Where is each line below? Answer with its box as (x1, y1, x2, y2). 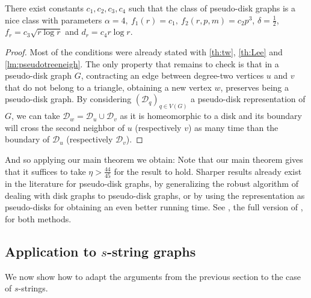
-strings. (18, 282, 48, 294)
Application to (5, 242, 97, 260)
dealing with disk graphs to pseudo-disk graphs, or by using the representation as (5, 189, 305, 201)
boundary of (5, 133, 50, 145)
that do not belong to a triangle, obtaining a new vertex (5, 81, 212, 93)
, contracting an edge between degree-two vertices (81, 69, 264, 82)
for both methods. (5, 212, 72, 225)
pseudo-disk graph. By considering (5, 93, 132, 105)
